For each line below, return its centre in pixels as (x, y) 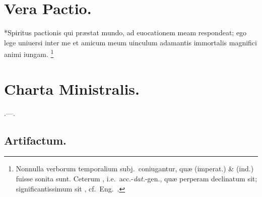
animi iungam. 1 (29, 53)
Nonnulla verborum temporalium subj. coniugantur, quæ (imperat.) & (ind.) (135, 169)
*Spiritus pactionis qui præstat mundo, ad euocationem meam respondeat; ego (125, 32)
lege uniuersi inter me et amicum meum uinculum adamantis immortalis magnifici (130, 42)
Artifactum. (35, 140)
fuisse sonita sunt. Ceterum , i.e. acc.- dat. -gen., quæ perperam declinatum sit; (137, 179)
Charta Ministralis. (72, 88)
